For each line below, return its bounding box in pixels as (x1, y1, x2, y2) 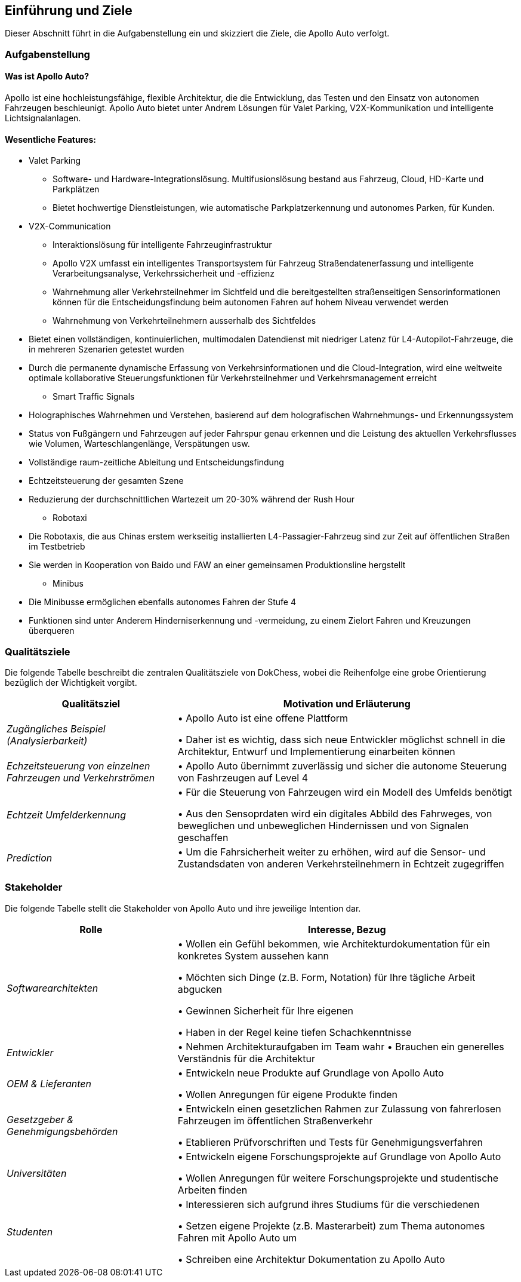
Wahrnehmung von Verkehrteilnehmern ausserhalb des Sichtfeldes (53, 315, 316, 326)
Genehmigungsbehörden (7, 1125, 118, 1137)
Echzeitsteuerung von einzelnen (7, 759, 150, 772)
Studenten (7, 1225, 53, 1238)
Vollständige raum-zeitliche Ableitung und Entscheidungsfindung (29, 457, 284, 468)
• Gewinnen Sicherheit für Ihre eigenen (177, 1004, 353, 1017)
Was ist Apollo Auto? (5, 71, 90, 82)
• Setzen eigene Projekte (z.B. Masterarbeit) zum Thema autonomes (177, 1219, 485, 1232)
